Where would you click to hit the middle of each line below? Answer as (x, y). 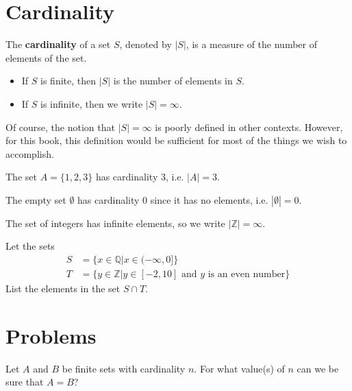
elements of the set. (46, 57)
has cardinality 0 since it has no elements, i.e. (173, 199)
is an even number (247, 275)
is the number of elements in (173, 81)
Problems (51, 335)
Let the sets (30, 246)
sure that (25, 382)
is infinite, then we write (92, 103)
